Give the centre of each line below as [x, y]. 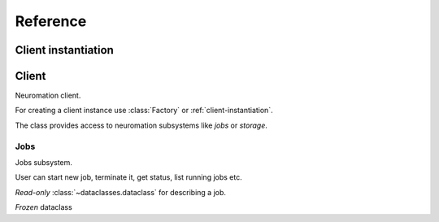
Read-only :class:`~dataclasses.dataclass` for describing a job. [121, 192]
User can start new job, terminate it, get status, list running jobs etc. [129, 177]
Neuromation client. [48, 96]
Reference [51, 21]
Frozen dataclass [43, 207]
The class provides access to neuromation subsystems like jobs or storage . [141, 125]
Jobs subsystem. [44, 162]
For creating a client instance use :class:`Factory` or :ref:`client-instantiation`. [144, 111]
